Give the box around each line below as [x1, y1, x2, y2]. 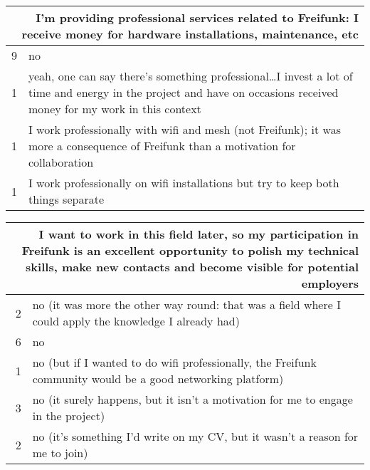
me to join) [32, 444, 88, 461]
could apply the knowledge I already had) [32, 313, 240, 329]
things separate [28, 191, 105, 207]
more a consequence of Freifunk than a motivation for [28, 137, 296, 154]
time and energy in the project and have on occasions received [28, 84, 339, 100]
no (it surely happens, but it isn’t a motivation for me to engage [32, 391, 353, 407]
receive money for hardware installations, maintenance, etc [21, 26, 359, 42]
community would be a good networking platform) [32, 370, 284, 387]
